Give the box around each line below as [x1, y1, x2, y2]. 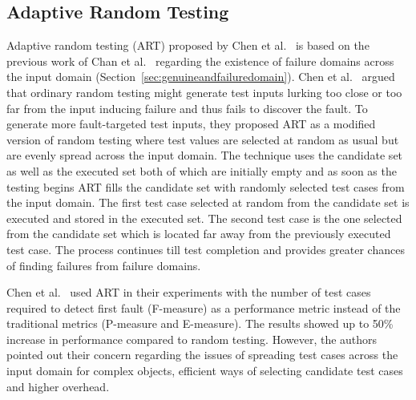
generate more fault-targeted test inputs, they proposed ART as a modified [6, 115, 376, 132]
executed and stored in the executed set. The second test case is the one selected [6, 209, 402, 226]
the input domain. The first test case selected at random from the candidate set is [6, 194, 410, 211]
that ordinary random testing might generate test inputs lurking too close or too [6, 83, 402, 100]
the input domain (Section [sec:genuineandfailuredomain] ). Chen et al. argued [6, 68, 395, 85]
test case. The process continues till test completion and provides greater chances [6, 240, 405, 257]
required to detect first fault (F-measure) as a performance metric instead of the [6, 299, 401, 316]
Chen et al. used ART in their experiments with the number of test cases [6, 284, 371, 301]
